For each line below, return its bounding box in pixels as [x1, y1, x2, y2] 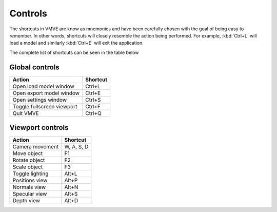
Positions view [12, 177, 48, 184]
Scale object [12, 163, 43, 170]
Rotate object [12, 157, 45, 164]
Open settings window [12, 96, 67, 103]
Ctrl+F [85, 103, 101, 110]
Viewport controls [9, 123, 69, 132]
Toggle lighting [12, 170, 49, 177]
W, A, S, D [64, 143, 89, 150]
